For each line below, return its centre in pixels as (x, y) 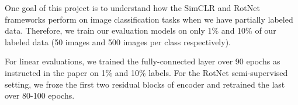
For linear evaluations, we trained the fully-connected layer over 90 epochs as (143, 61)
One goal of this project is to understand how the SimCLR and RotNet (132, 8)
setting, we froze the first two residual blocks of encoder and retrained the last (145, 84)
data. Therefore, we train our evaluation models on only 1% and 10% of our (141, 30)
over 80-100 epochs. (40, 95)
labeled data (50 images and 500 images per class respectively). (118, 41)
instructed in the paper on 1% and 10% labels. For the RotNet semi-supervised (146, 72)
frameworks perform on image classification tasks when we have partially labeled (149, 19)
